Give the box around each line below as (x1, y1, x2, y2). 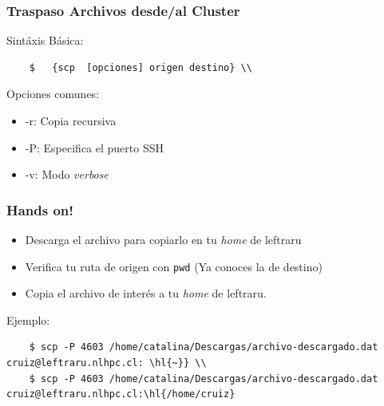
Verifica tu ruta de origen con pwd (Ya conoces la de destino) (25, 258, 323, 274)
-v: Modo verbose (25, 166, 109, 183)
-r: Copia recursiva (25, 112, 117, 128)
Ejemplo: (6, 311, 50, 328)
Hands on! (6, 199, 74, 219)
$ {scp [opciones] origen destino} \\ (29, 61, 252, 73)
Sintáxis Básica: (6, 32, 84, 49)
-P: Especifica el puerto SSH (25, 139, 164, 156)
